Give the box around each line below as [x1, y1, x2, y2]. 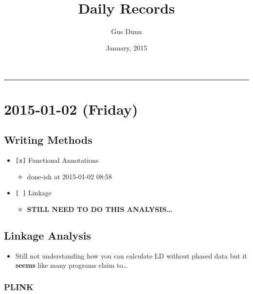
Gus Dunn [111, 26, 142, 36]
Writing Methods [4, 132, 92, 147]
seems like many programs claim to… [15, 260, 127, 270]
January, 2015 [106, 42, 147, 52]
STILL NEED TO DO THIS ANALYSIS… [27, 204, 172, 214]
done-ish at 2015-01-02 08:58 [27, 171, 112, 181]
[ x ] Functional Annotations [15, 155, 99, 165]
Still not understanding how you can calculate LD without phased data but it [15, 250, 247, 260]
